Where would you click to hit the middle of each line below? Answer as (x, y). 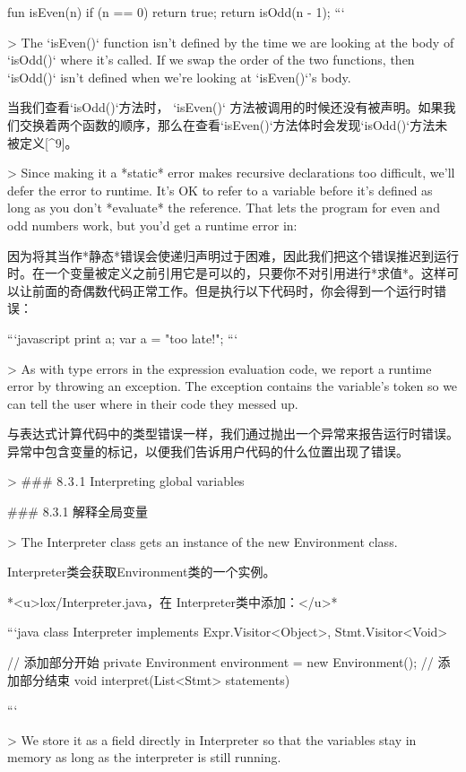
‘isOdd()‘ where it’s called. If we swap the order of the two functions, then (211, 60)
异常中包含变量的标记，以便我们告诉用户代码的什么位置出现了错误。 (208, 451)
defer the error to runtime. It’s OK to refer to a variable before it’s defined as (220, 190)
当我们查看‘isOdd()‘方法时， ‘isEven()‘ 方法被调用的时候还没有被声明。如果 (225, 107)
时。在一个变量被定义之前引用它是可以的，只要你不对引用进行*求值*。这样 (227, 273)
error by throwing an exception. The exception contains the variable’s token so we (233, 386)
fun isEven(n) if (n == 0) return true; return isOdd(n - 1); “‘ (176, 12)
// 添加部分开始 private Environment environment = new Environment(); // (220, 662)
